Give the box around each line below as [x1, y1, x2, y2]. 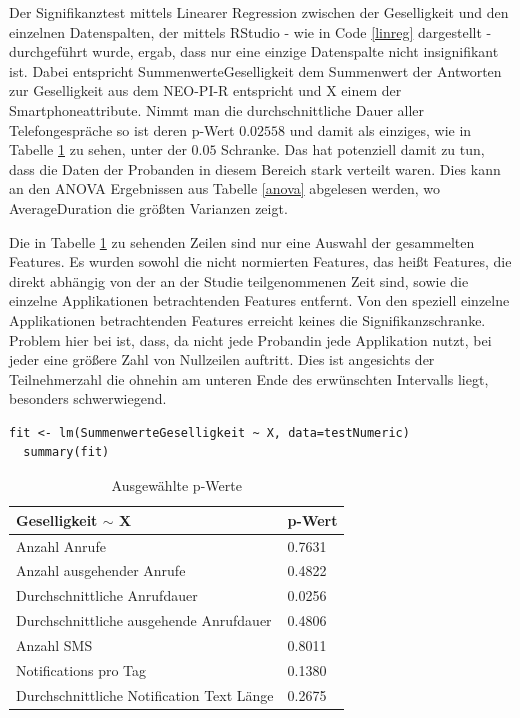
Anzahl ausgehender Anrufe [16, 560, 186, 581]
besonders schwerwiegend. [9, 388, 167, 409]
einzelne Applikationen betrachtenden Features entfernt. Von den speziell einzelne [9, 290, 510, 311]
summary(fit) [23, 445, 110, 460]
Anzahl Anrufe [16, 535, 106, 556]
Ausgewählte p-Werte [111, 475, 242, 496]
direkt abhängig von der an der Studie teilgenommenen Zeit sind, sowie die [9, 270, 469, 291]
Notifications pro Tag [16, 659, 147, 680]
